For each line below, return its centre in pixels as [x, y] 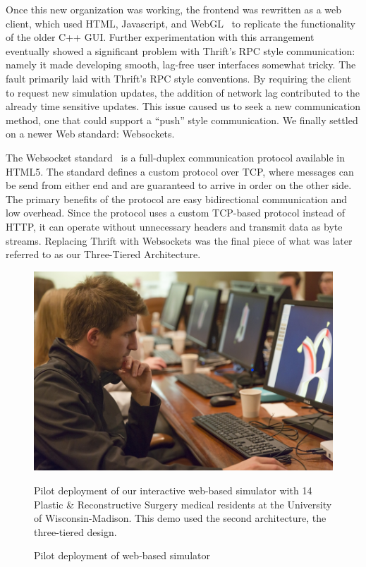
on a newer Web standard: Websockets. [90, 134]
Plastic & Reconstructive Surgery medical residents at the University [183, 504]
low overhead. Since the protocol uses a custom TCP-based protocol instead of [175, 213]
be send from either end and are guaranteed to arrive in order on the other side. [179, 185]
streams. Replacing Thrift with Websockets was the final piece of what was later [179, 240]
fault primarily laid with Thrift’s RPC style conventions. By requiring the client [178, 78]
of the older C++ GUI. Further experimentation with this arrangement [160, 37]
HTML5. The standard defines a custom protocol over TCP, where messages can [180, 171]
